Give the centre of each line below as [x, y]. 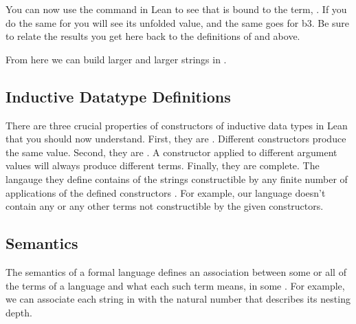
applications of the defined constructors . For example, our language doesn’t [166, 192]
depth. [19, 312]
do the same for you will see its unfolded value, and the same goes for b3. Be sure [178, 22]
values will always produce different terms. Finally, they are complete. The [163, 165]
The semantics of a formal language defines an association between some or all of [176, 271]
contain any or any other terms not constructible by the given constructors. [165, 206]
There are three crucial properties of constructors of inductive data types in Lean [177, 125]
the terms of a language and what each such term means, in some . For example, [175, 285]
